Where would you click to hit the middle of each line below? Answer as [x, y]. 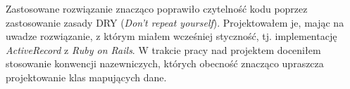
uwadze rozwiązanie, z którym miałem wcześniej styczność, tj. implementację [171, 36]
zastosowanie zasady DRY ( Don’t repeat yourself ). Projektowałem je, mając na [175, 22]
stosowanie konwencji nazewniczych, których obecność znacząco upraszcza [165, 63]
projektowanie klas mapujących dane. [86, 77]
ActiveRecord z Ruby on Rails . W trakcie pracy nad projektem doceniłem [163, 49]
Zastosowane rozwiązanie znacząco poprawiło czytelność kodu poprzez [157, 8]
